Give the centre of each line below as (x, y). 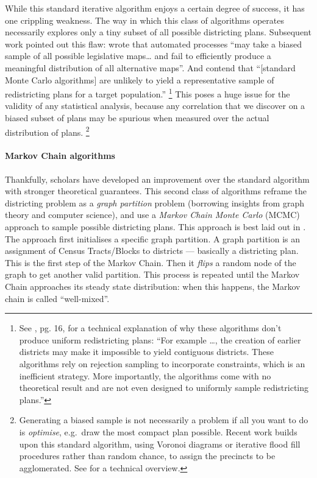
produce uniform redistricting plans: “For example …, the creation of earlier (160, 339)
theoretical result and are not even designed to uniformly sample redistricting (164, 388)
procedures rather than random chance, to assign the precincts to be (147, 456)
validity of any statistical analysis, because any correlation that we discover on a (155, 106)
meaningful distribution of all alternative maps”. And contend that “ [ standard (150, 67)
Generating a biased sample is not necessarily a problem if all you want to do (164, 420)
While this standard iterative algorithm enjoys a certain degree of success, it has (155, 8)
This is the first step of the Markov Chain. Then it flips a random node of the (151, 262)
